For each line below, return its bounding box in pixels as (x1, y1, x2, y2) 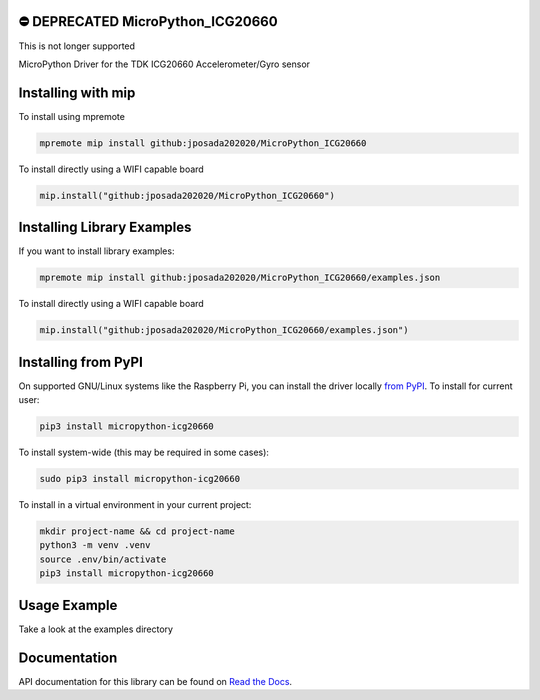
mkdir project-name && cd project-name (39, 526, 235, 537)
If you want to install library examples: (18, 245, 175, 257)
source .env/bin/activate (39, 553, 167, 565)
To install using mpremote (18, 110, 125, 122)
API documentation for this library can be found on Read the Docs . (18, 675, 293, 687)
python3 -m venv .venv (39, 540, 151, 551)
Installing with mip (18, 84, 136, 101)
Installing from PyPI (18, 353, 144, 370)
